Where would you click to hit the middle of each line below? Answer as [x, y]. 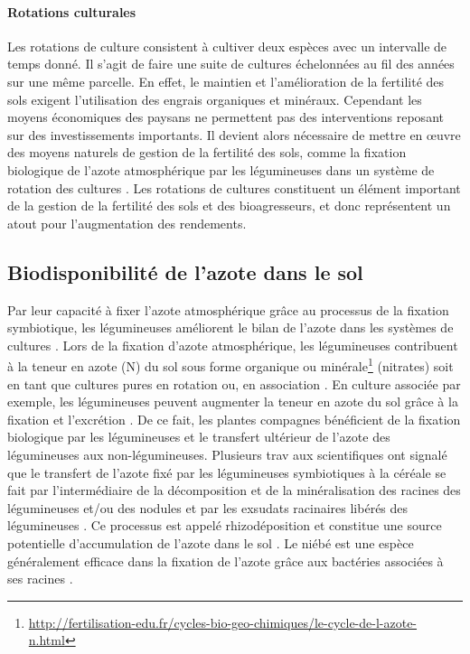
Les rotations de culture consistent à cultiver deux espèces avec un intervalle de [227, 46]
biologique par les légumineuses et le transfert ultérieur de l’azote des [199, 437]
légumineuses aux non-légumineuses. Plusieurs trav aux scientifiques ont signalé [227, 454]
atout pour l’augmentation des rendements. [127, 223]
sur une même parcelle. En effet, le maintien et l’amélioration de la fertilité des [226, 81]
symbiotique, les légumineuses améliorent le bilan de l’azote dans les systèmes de [230, 327]
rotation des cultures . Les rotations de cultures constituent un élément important [234, 187]
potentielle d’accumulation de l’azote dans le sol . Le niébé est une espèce [211, 542]
